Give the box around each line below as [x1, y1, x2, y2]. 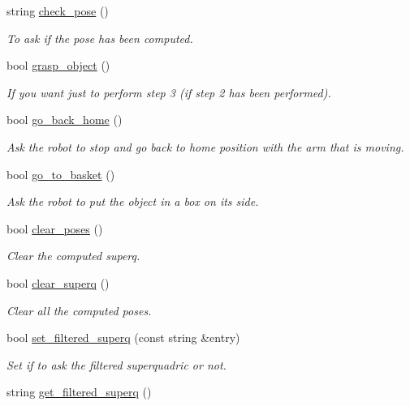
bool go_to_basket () [6, 165, 115, 182]
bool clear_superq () [6, 274, 110, 291]
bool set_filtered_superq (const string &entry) [6, 329, 240, 346]
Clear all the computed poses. [6, 301, 152, 318]
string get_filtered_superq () [6, 383, 152, 400]
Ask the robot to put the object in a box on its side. [6, 193, 259, 210]
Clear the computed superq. [6, 247, 140, 264]
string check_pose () [6, 2, 109, 19]
